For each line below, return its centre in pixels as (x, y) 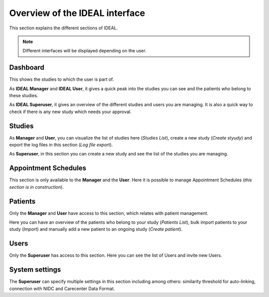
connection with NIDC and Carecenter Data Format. (62, 289)
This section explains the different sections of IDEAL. (64, 28)
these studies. (24, 96)
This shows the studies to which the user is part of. (62, 79)
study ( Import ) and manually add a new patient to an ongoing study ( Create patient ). (96, 229)
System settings (35, 270)
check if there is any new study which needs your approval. (70, 112)
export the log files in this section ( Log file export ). (61, 145)
